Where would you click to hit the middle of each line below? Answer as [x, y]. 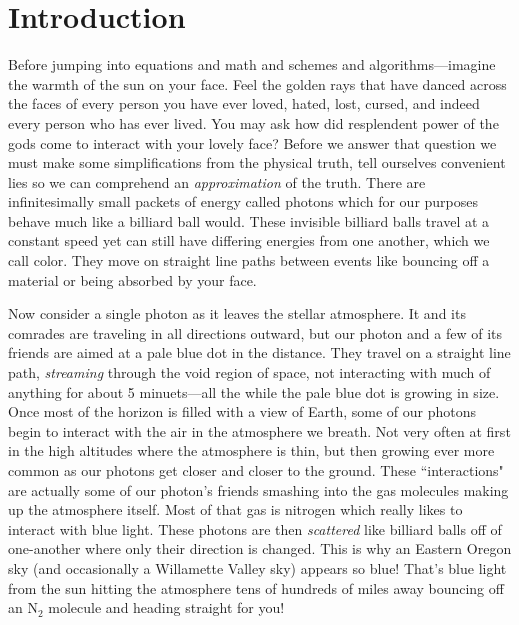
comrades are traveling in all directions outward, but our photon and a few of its [255, 332]
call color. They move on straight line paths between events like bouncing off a [249, 260]
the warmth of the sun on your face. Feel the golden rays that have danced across [257, 83]
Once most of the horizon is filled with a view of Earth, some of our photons [242, 411]
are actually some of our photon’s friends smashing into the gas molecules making [258, 489]
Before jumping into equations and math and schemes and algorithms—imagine [252, 64]
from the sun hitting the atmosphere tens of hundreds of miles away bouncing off [256, 587]
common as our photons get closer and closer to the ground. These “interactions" [256, 470]
